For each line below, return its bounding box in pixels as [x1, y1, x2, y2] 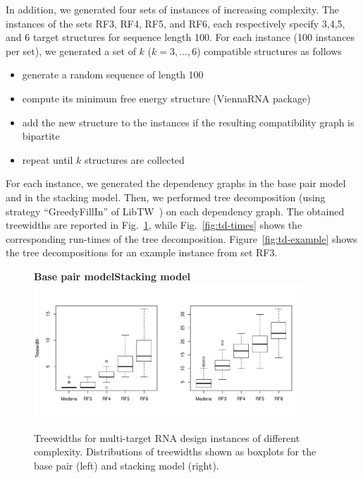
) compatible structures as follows [197, 43, 342, 58]
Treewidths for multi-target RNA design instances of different [34, 430, 300, 445]
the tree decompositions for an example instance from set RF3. [6, 245, 278, 260]
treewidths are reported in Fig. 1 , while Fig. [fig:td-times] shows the [6, 217, 302, 232]
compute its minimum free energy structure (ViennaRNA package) [22, 90, 311, 105]
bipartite [22, 129, 60, 143]
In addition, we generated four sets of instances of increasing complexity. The [6, 2, 339, 16]
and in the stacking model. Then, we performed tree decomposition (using [6, 189, 326, 204]
